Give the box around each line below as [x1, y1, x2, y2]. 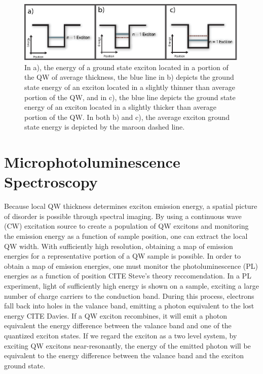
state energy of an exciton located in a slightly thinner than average [24, 81, 235, 92]
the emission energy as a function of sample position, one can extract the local [4, 231, 248, 241]
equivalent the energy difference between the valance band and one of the [4, 320, 232, 331]
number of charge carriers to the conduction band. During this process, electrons [4, 290, 254, 301]
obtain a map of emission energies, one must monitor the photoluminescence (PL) [4, 260, 258, 271]
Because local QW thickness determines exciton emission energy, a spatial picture [4, 201, 257, 211]
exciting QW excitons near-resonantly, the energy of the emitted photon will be [4, 340, 251, 351]
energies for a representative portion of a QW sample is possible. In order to [4, 251, 241, 261]
